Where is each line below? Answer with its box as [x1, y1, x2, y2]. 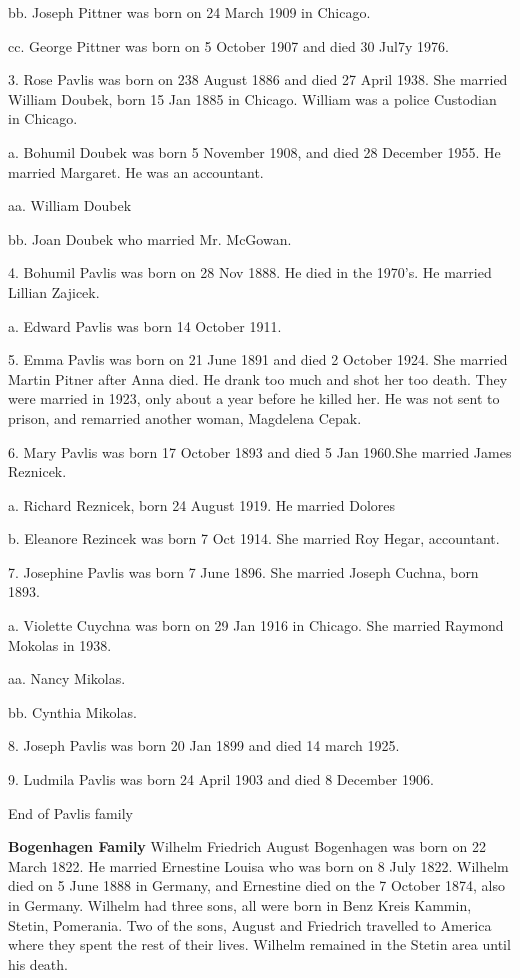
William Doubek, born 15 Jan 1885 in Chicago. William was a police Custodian [8, 88, 497, 109]
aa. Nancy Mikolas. [8, 668, 126, 689]
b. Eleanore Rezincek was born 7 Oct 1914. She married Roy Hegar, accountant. [8, 528, 500, 549]
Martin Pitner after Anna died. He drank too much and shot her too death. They [8, 368, 508, 389]
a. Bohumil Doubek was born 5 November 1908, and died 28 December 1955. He [8, 141, 501, 162]
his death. [8, 953, 68, 974]
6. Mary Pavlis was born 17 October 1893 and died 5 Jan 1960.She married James [8, 441, 512, 462]
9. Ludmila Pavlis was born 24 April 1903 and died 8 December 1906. [8, 769, 434, 790]
